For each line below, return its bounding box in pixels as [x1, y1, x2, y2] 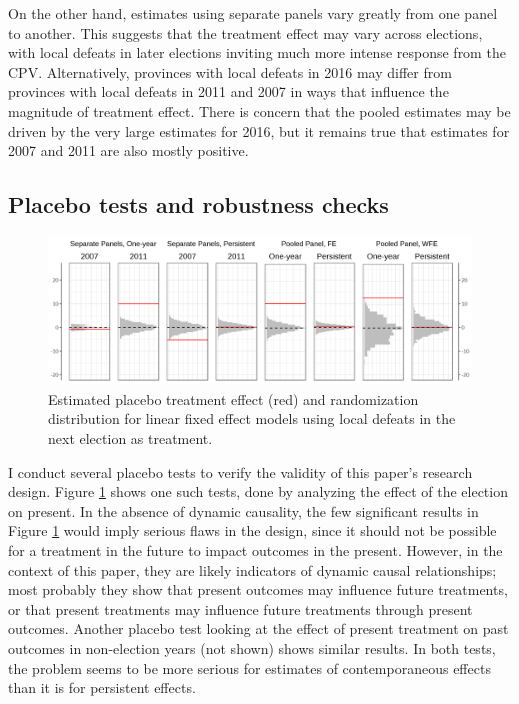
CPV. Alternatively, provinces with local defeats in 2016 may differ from [8, 61, 452, 82]
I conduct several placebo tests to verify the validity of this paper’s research [8, 461, 473, 482]
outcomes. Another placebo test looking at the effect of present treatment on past [8, 618, 509, 639]
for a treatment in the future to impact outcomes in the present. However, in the [8, 539, 503, 560]
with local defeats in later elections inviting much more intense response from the [8, 42, 506, 63]
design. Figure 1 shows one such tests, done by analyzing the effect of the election [8, 481, 508, 502]
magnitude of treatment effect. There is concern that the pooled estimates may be [8, 100, 511, 121]
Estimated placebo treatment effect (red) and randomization [48, 388, 419, 409]
